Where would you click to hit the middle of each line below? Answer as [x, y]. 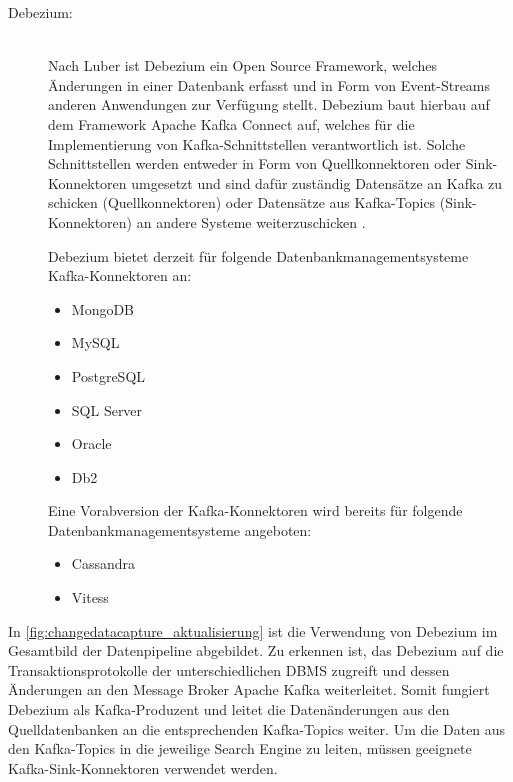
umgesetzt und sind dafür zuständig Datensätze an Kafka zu [317, 182]
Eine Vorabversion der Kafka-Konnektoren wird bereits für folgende [255, 510]
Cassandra [103, 563]
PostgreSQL [108, 375]
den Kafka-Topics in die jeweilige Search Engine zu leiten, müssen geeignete [240, 748]
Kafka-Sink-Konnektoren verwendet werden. [143, 767]
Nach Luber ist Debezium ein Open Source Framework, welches [242, 65]
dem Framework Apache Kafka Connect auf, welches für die [231, 123]
